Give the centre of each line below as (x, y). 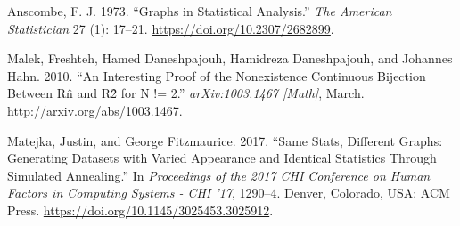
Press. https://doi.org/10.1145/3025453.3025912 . (140, 210)
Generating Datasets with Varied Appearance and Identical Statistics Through (222, 158)
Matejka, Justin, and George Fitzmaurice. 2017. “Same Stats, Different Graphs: (225, 140)
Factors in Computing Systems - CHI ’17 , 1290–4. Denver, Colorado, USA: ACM (229, 193)
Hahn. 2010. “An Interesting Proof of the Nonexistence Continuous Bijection (217, 75)
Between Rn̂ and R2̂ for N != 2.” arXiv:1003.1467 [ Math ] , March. (186, 93)
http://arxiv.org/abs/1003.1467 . (95, 110)
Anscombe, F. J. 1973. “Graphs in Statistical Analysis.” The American (200, 11)
